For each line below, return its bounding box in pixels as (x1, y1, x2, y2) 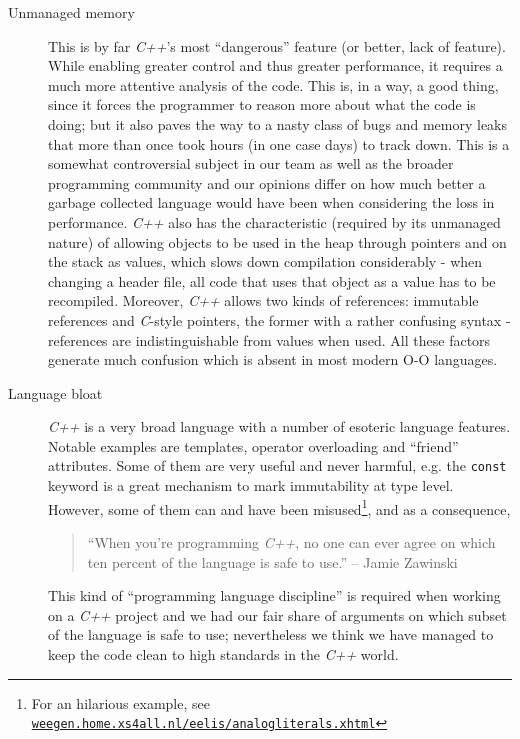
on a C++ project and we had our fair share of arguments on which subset (48, 604, 507, 625)
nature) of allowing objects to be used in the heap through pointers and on (48, 231, 507, 252)
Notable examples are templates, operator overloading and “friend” (48, 435, 459, 456)
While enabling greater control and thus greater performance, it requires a (48, 55, 503, 76)
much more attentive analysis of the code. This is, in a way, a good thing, (48, 74, 499, 95)
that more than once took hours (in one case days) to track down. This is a (48, 133, 510, 154)
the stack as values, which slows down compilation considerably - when (48, 251, 483, 272)
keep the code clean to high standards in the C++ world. (48, 643, 399, 664)
